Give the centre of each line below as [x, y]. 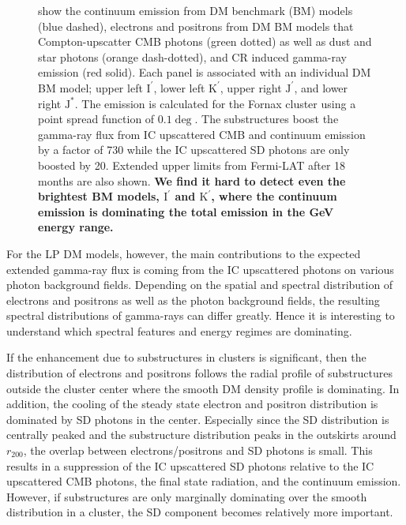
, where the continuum [274, 196]
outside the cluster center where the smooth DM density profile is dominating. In [203, 388]
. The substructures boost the [267, 119]
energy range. [76, 227]
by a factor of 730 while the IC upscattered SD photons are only [194, 150]
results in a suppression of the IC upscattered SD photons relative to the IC [190, 465]
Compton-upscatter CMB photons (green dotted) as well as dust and [205, 41]
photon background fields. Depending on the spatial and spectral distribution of [200, 285]
